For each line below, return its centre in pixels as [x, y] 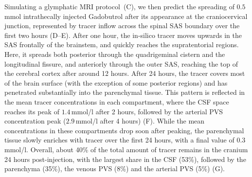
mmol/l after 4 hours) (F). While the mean [140, 121]
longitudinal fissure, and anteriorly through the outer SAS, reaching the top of [121, 63]
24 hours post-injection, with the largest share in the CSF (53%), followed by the [125, 159]
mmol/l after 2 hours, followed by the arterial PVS [147, 111]
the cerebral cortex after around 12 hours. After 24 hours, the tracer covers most [125, 73]
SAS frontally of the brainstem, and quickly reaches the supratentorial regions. [122, 44]
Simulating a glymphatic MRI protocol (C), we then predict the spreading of [119, 6]
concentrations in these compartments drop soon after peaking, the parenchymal [124, 130]
